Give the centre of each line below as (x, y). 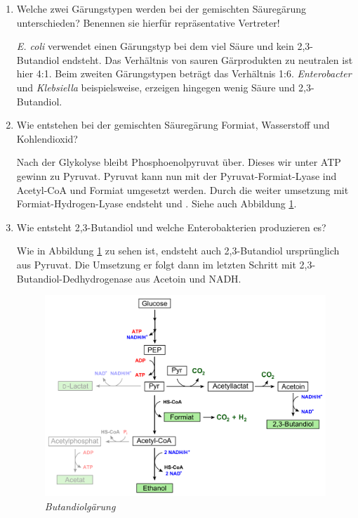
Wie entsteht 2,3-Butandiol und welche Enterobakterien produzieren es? (171, 227)
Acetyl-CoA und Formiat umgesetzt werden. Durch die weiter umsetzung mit (183, 189)
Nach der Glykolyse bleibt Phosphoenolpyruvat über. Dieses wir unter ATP (179, 162)
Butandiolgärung (80, 506)
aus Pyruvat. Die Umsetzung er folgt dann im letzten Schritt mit (156, 264)
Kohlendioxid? (47, 138)
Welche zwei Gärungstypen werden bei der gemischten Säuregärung (161, 8)
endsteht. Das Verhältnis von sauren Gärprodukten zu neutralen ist (207, 59)
